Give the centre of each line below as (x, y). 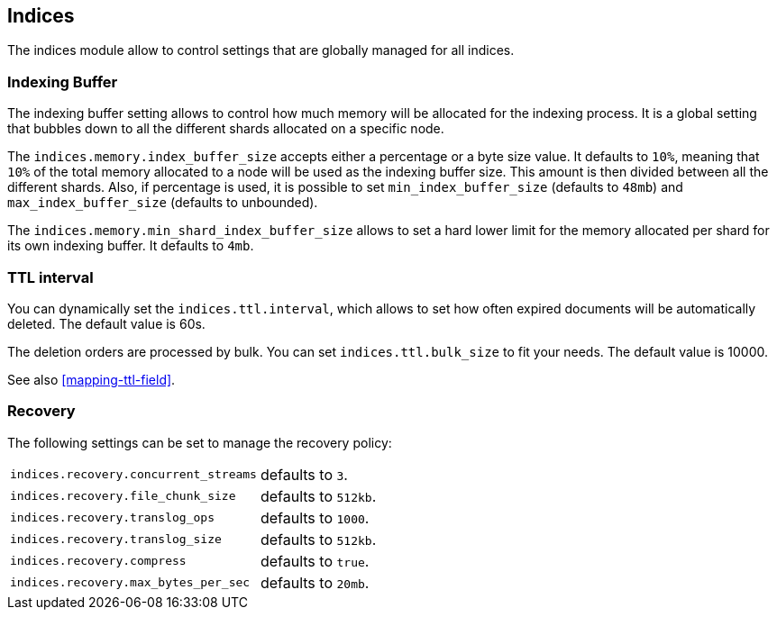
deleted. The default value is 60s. (106, 323)
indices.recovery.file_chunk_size (123, 496)
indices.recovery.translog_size (116, 540)
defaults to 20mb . (315, 582)
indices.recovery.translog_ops (112, 518)
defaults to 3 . (304, 474)
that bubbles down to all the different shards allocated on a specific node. (226, 129)
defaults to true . (315, 561)
